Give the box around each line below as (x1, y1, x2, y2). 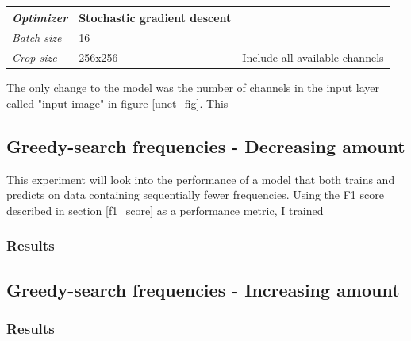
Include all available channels (242, 49, 384, 66)
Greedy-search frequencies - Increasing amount (6, 277, 400, 301)
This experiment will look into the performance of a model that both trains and (6, 170, 395, 187)
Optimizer (12, 9, 68, 25)
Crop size (12, 49, 57, 66)
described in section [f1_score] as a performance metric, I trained (6, 201, 324, 218)
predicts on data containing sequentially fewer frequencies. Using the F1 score (6, 186, 384, 203)
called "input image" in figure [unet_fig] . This (6, 94, 229, 111)
